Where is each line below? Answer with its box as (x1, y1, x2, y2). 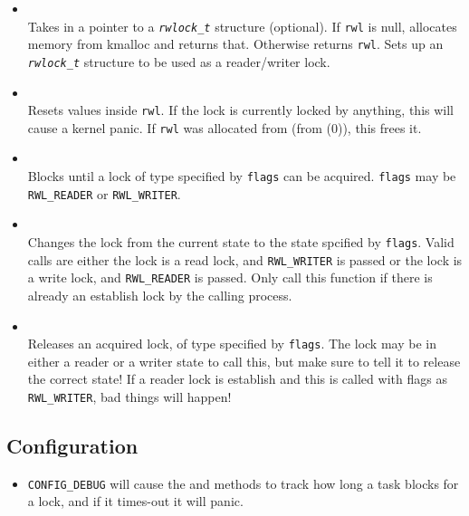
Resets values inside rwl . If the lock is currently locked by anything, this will (27, 100, 455, 119)
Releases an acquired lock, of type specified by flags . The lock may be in (27, 334, 436, 353)
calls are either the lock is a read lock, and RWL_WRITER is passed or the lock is (27, 250, 463, 269)
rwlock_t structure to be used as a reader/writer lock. (27, 52, 330, 71)
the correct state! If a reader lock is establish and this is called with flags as (27, 369, 447, 388)
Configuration (6, 432, 139, 460)
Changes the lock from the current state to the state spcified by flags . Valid (27, 232, 455, 251)
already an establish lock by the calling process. (27, 285, 292, 304)
